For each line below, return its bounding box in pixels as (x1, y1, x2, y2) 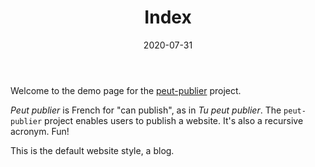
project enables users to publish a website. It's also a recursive (44, 114, 304, 126)
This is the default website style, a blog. (10, 144, 175, 156)
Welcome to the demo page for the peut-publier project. (10, 84, 242, 96)
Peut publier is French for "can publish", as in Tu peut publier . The (10, 104, 282, 116)
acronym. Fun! (10, 125, 70, 137)
